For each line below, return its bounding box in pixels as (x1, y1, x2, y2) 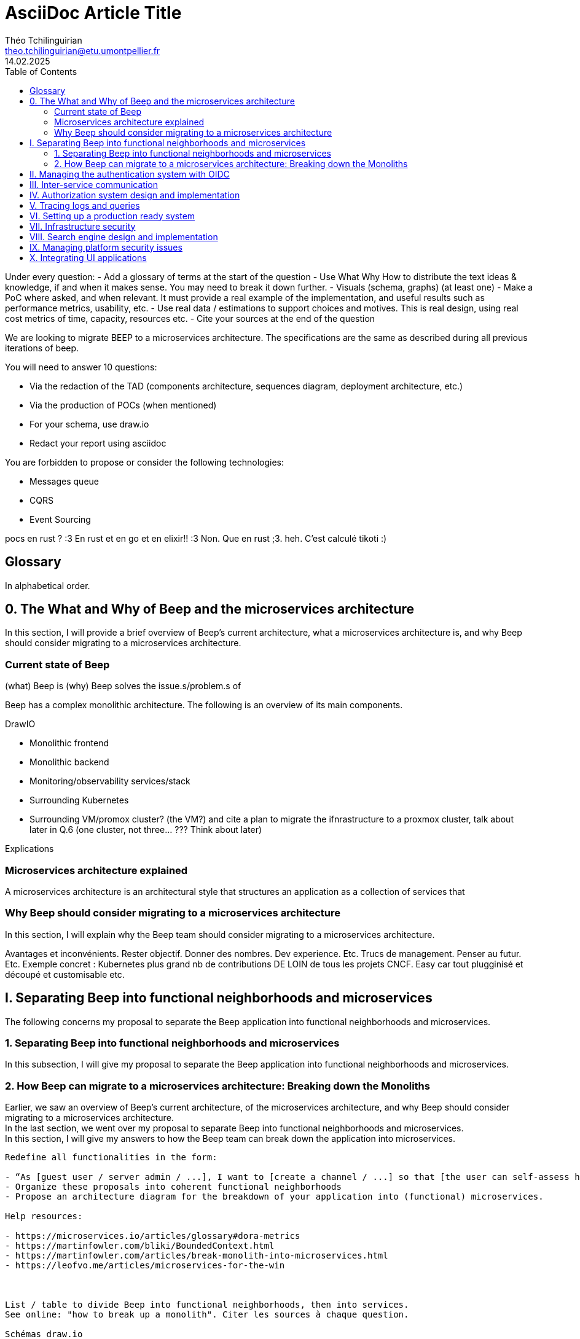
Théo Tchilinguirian (5, 34, 82, 45)
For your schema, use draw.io (29, 418, 149, 429)
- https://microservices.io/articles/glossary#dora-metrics (5, 1231, 300, 1241)
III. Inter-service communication (29, 179, 158, 190)
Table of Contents (5, 66, 77, 77)
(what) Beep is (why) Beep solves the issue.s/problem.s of (5, 681, 241, 692)
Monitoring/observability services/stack (29, 776, 190, 787)
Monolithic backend (29, 757, 109, 768)
